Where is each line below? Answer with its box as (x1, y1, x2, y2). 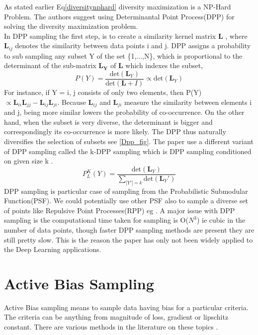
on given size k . (4, 156, 53, 166)
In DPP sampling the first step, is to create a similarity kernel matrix (4, 30, 216, 41)
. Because (57, 96, 86, 107)
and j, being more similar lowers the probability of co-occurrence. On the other (4, 107, 245, 117)
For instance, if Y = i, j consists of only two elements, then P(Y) (4, 87, 202, 97)
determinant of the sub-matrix (4, 60, 96, 71)
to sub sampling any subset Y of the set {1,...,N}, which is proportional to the (4, 50, 243, 61)
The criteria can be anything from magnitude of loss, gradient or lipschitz (4, 312, 229, 322)
